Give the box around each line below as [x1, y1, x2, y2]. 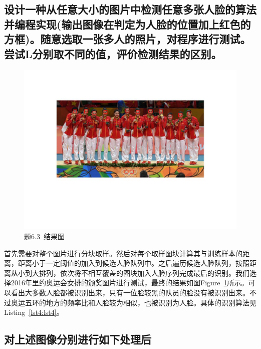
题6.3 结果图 [24, 231, 65, 241]
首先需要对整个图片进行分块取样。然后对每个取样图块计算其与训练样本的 [4, 248, 242, 258]
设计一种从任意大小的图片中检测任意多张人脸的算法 [4, 2, 256, 17]
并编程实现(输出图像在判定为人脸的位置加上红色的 [4, 16, 251, 32]
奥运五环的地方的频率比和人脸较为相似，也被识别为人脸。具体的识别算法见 [11, 297, 256, 307]
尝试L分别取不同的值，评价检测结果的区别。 [4, 46, 222, 61]
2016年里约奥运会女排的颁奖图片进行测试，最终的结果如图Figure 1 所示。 [11, 277, 248, 288]
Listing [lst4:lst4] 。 [4, 307, 64, 317]
